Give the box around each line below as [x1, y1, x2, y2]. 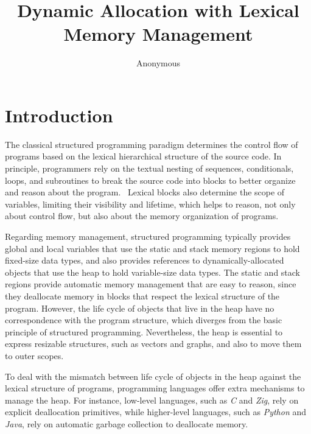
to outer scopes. [5, 349, 64, 362]
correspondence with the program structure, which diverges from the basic [5, 313, 282, 326]
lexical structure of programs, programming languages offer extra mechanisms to [5, 382, 305, 394]
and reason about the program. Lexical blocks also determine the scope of [5, 186, 285, 198]
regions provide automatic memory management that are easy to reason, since [5, 278, 296, 290]
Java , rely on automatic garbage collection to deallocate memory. [5, 417, 248, 430]
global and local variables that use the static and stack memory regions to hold [5, 242, 300, 254]
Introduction [5, 102, 113, 127]
